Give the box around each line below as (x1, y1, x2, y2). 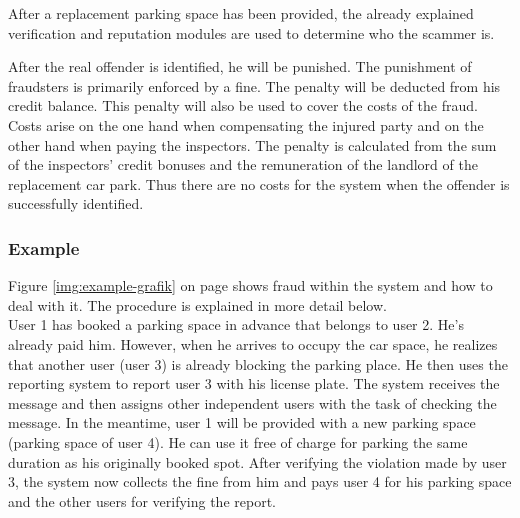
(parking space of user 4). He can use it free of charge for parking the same (8, 431, 468, 452)
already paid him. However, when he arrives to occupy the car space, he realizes (8, 333, 498, 354)
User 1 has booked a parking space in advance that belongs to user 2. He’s (8, 314, 464, 335)
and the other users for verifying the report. (8, 490, 276, 511)
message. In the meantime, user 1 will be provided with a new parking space (8, 412, 476, 433)
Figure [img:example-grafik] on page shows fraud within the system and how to (8, 275, 493, 296)
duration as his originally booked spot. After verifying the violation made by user (8, 451, 507, 472)
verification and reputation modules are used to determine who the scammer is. (8, 22, 495, 43)
